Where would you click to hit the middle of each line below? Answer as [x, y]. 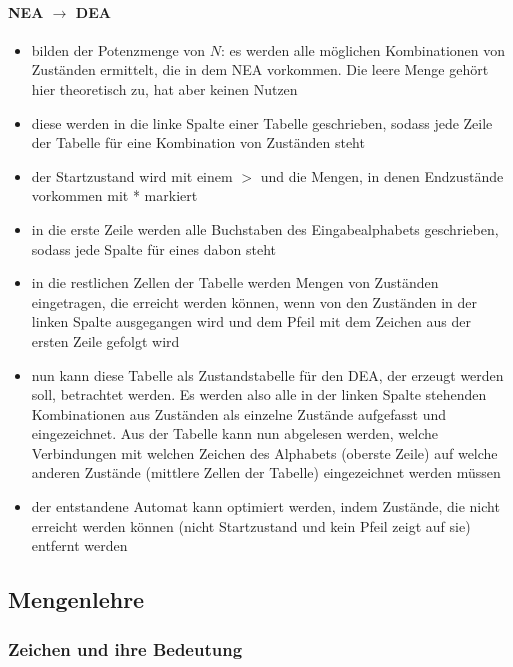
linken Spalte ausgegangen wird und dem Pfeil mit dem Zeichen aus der [251, 321]
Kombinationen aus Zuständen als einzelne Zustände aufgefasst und [239, 413]
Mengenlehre [76, 599]
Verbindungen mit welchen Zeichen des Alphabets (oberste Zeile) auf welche [264, 452]
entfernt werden [79, 545]
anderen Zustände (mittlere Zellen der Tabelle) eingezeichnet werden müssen [266, 472]
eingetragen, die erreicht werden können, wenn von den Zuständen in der [254, 301]
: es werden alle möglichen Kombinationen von [363, 49]
